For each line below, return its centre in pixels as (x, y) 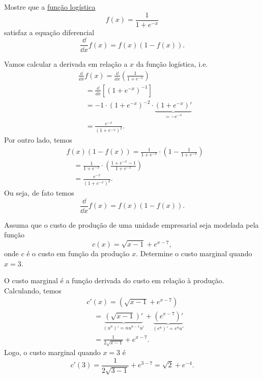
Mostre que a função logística (50, 7)
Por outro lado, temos (38, 140)
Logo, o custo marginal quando (52, 352)
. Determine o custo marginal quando (194, 253)
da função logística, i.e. (172, 64)
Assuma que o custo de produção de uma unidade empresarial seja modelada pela (131, 224)
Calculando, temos (33, 290)
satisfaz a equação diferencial (49, 32)
